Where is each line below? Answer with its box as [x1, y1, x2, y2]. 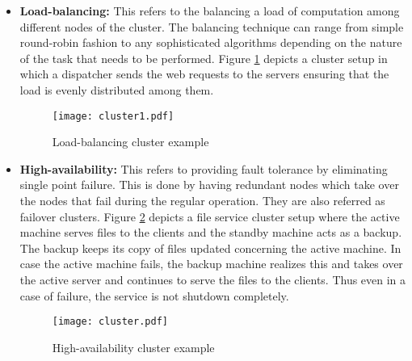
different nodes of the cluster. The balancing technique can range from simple [19, 18, 404, 35]
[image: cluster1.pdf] [52, 110, 174, 122]
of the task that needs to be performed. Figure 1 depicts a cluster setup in [19, 49, 388, 66]
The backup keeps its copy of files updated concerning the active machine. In [19, 239, 401, 256]
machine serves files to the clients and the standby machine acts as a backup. [19, 224, 402, 241]
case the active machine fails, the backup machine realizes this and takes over [19, 255, 403, 272]
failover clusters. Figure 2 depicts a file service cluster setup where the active [19, 208, 400, 225]
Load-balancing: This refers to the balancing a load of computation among [19, 2, 400, 19]
